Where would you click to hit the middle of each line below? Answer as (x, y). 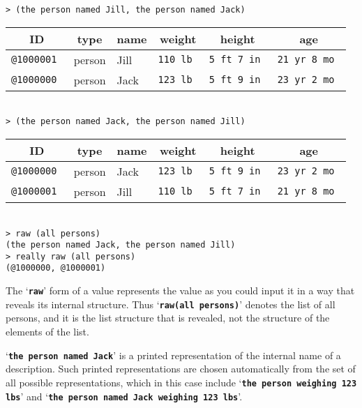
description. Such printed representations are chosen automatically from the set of (181, 369)
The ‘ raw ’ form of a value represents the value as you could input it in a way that (180, 290)
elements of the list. (47, 332)
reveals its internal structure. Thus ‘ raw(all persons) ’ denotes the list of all (171, 304)
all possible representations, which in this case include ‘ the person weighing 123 (181, 382)
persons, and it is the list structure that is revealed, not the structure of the (168, 318)
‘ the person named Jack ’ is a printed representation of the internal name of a (173, 355)
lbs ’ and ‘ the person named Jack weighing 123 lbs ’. (124, 396)
